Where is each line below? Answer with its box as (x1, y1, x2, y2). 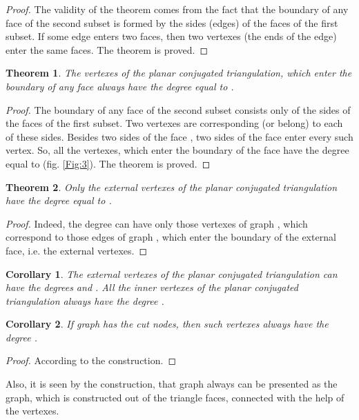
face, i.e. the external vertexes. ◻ (6, 243, 148, 257)
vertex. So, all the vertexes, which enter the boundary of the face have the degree (6, 143, 349, 157)
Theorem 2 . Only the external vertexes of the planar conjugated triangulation (6, 179, 338, 194)
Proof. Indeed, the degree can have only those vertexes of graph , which (6, 216, 308, 230)
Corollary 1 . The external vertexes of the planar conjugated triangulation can (6, 266, 338, 281)
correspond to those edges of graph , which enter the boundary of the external (6, 230, 336, 244)
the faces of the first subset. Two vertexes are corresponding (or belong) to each (6, 116, 343, 130)
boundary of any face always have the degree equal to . (6, 79, 234, 93)
